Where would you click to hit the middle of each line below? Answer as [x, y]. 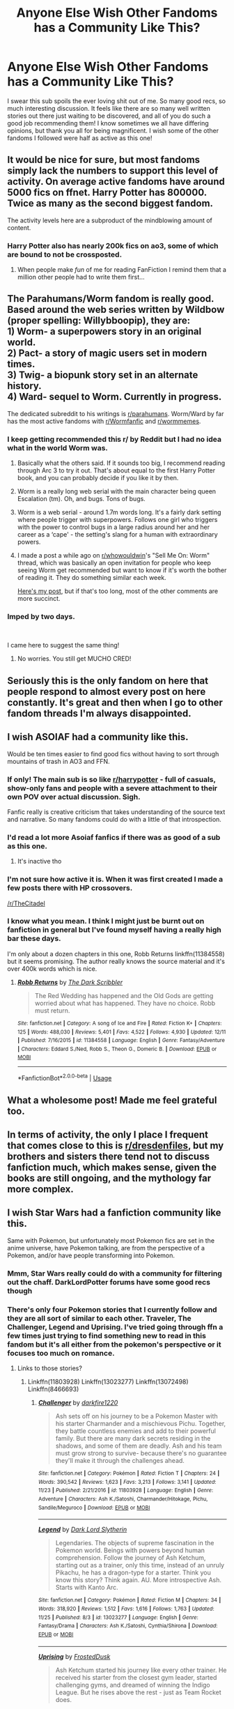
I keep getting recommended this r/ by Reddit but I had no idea [114, 439]
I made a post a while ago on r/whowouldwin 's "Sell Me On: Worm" [114, 555]
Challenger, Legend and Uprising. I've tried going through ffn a [115, 1327]
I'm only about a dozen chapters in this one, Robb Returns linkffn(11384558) [116, 953]
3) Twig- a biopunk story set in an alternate [103, 375]
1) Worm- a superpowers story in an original [104, 331]
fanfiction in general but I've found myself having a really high [114, 930]
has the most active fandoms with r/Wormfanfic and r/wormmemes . [104, 421]
